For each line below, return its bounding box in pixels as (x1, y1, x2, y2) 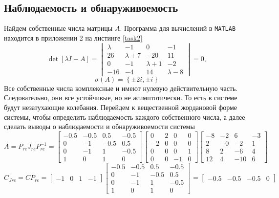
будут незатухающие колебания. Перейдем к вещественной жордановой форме (4, 102, 237, 112)
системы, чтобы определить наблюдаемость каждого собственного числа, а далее (4, 111, 245, 122)
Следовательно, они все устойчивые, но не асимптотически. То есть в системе (4, 92, 237, 103)
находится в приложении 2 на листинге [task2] (4, 32, 143, 43)
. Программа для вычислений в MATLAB (120, 23, 236, 33)
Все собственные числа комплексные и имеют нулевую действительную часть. (4, 83, 238, 93)
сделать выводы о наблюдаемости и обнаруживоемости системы (4, 121, 195, 132)
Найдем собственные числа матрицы (4, 23, 113, 33)
